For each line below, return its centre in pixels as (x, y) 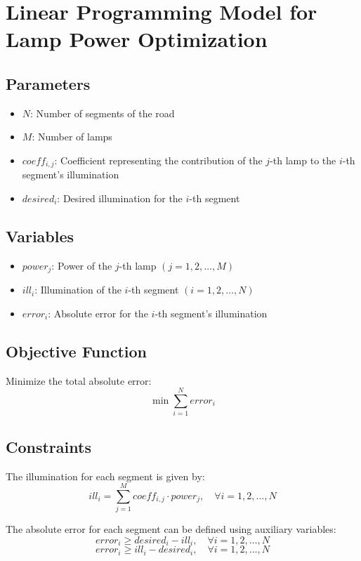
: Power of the (82, 265)
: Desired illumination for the (120, 198)
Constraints (48, 446)
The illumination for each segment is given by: (105, 476)
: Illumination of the (78, 290)
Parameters (48, 83)
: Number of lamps (72, 137)
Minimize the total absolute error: (79, 380)
